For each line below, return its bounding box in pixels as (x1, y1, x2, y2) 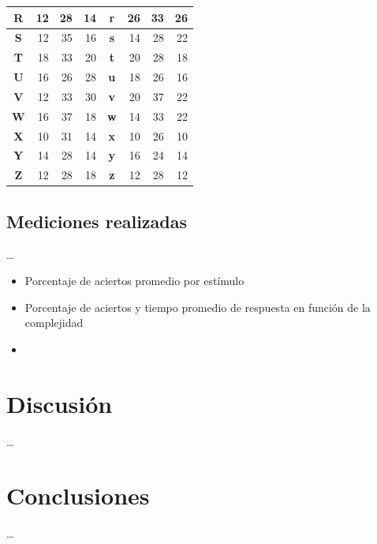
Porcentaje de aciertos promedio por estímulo (24, 272, 244, 289)
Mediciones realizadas (6, 208, 188, 233)
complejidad (24, 314, 84, 331)
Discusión (6, 387, 113, 419)
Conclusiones (6, 479, 150, 512)
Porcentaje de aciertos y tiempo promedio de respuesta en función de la (24, 298, 371, 315)
